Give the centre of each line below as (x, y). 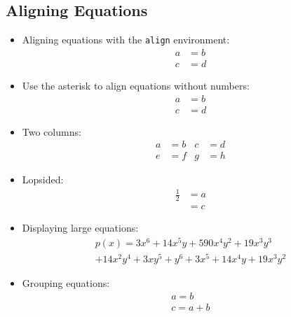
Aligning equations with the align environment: (126, 40)
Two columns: (52, 131)
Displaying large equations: (80, 228)
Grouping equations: (66, 283)
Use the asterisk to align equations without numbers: (136, 85)
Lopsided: (43, 179)
